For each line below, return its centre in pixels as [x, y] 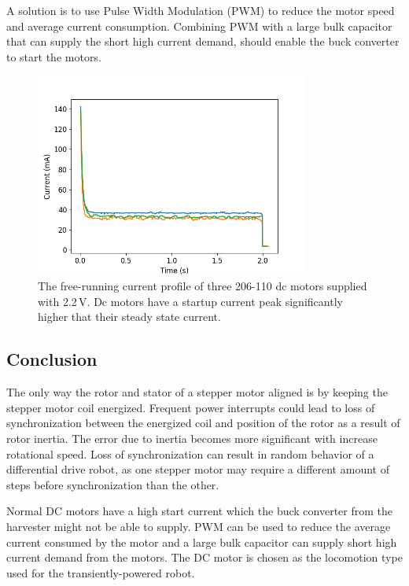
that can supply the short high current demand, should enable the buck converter [203, 41]
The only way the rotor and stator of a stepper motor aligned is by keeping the [197, 392]
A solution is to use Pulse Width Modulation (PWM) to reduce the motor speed [201, 10]
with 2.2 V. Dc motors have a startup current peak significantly [190, 301]
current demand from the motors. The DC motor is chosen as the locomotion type [204, 557]
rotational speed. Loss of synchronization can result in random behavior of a [190, 453]
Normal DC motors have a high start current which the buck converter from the [200, 511]
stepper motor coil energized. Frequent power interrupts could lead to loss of [191, 407]
